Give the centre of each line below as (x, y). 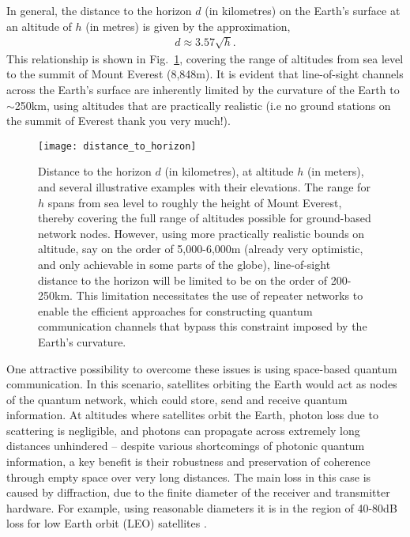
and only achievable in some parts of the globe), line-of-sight (184, 264)
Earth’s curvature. (82, 341)
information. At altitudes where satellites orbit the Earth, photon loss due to (192, 415)
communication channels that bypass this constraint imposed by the (203, 326)
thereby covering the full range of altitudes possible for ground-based (205, 218)
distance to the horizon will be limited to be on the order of (183, 280)
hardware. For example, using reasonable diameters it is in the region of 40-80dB (202, 507)
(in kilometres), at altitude (229, 171)
